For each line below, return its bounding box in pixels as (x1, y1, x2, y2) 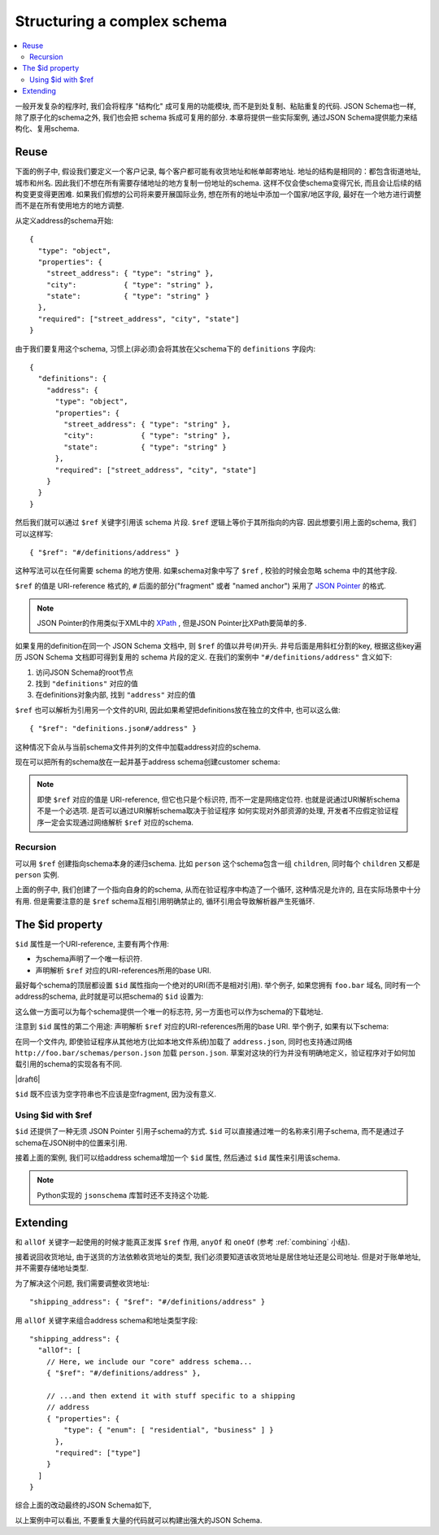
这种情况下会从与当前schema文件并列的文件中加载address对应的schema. (15, 741, 261, 752)
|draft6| (15, 1074, 41, 1084)
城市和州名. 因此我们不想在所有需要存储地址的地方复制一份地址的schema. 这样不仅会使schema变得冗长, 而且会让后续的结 (15, 177, 422, 187)
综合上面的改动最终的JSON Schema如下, (15, 1500, 152, 1510)
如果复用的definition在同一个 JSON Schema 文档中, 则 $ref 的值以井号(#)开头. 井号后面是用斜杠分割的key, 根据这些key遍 (15, 641, 422, 650)
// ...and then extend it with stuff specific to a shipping (46, 1391, 296, 1400)
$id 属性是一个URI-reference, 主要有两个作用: (15, 938, 170, 948)
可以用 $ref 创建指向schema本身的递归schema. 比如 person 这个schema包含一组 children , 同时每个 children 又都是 (15, 859, 420, 868)
